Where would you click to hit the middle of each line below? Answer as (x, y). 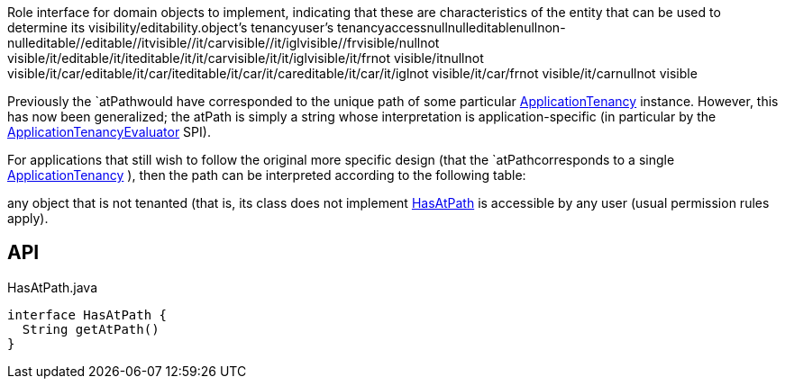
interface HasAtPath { (87, 314)
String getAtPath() (91, 329)
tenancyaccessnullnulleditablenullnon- (452, 27)
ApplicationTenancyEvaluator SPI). (109, 132)
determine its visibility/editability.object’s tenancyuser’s (171, 27)
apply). (28, 218)
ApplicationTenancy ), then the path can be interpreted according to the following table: (267, 175)
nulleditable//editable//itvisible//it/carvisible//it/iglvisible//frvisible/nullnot (224, 43)
